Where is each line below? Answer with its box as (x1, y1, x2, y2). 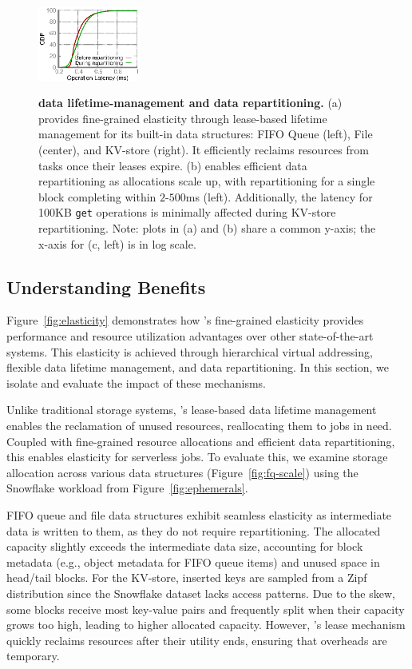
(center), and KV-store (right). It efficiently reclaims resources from (38, 141, 369, 158)
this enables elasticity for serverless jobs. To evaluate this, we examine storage (6, 448, 388, 465)
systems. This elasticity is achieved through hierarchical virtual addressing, (6, 343, 373, 360)
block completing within (38, 188, 156, 205)
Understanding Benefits (6, 274, 206, 299)
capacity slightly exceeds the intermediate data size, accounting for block (6, 538, 363, 555)
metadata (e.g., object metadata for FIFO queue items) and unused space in (6, 553, 380, 570)
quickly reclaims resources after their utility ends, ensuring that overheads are (6, 631, 387, 648)
